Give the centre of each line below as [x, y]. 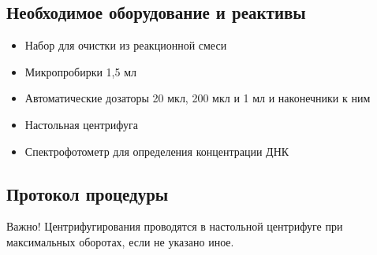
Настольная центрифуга [81, 124]
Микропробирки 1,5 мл [81, 71]
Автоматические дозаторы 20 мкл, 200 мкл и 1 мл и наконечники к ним [198, 98]
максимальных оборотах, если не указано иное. [120, 241]
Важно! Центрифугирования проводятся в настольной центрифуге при [175, 226]
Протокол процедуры [88, 193]
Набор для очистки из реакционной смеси [126, 45]
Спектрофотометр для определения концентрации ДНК [157, 151]
